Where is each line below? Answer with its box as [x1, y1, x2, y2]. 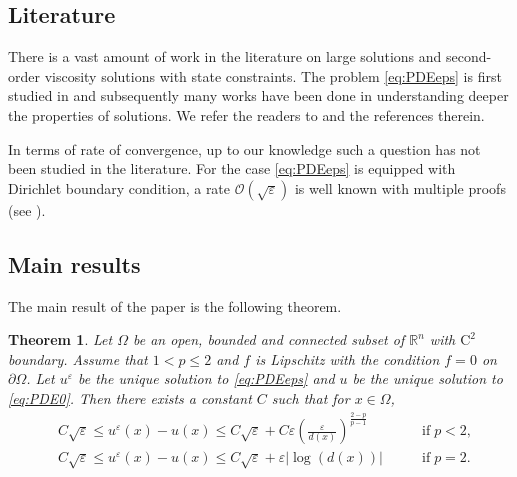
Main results [8, 248, 141, 279]
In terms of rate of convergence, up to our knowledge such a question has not [8, 138, 481, 159]
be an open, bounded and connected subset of [132, 329, 405, 350]
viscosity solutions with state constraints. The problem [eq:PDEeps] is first [44, 65, 502, 86]
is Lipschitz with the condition [255, 348, 440, 369]
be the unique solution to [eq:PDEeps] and [78, 368, 335, 389]
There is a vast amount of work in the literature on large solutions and [8, 46, 442, 67]
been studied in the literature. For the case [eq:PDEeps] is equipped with [8, 158, 456, 179]
